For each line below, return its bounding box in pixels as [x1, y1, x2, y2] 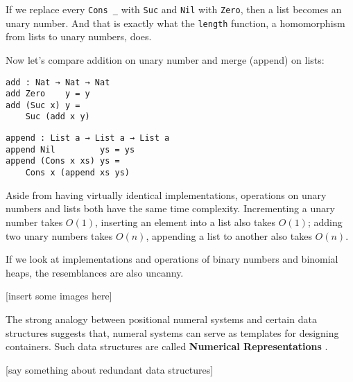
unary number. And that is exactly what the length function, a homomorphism [6, 15, 345, 30]
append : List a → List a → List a [6, 133, 170, 144]
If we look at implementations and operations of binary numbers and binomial [6, 252, 338, 266]
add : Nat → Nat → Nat [6, 77, 110, 87]
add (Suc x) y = [6, 100, 80, 110]
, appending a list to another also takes [146, 228, 312, 243]
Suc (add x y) [25, 112, 90, 122]
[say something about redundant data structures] [6, 362, 214, 376]
